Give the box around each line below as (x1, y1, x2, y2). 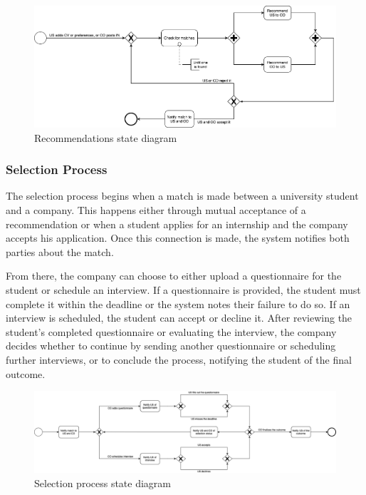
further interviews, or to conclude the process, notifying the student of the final (6, 352, 352, 367)
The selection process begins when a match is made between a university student (6, 188, 359, 203)
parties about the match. (6, 244, 114, 259)
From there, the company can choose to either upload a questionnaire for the (6, 268, 342, 283)
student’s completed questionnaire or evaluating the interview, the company (6, 324, 337, 339)
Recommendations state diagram (34, 130, 177, 145)
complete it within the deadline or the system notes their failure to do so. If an (6, 296, 350, 311)
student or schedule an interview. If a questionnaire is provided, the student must (6, 282, 361, 297)
